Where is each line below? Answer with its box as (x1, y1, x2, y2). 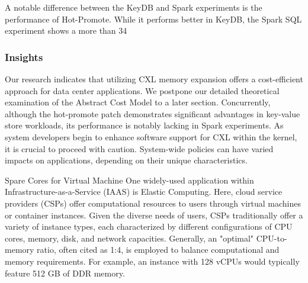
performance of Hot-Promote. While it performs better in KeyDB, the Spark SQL (5, 12, 302, 25)
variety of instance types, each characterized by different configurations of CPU (5, 220, 293, 233)
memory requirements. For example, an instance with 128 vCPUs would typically (5, 255, 300, 267)
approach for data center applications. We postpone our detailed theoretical (5, 84, 280, 97)
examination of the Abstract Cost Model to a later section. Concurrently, (5, 96, 271, 108)
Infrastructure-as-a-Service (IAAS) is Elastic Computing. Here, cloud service (5, 185, 283, 198)
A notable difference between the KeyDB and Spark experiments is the (5, 1, 262, 13)
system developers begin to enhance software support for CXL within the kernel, (5, 130, 297, 143)
